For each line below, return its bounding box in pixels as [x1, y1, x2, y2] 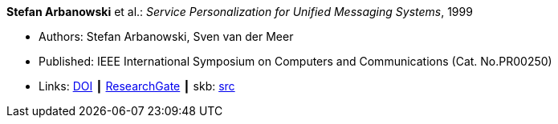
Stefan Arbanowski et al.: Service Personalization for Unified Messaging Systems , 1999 [6, 5, 473, 18]
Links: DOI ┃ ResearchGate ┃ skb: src [39, 79, 235, 93]
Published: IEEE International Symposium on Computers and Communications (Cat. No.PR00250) [39, 54, 552, 68]
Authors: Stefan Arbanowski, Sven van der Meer [39, 30, 294, 43]
